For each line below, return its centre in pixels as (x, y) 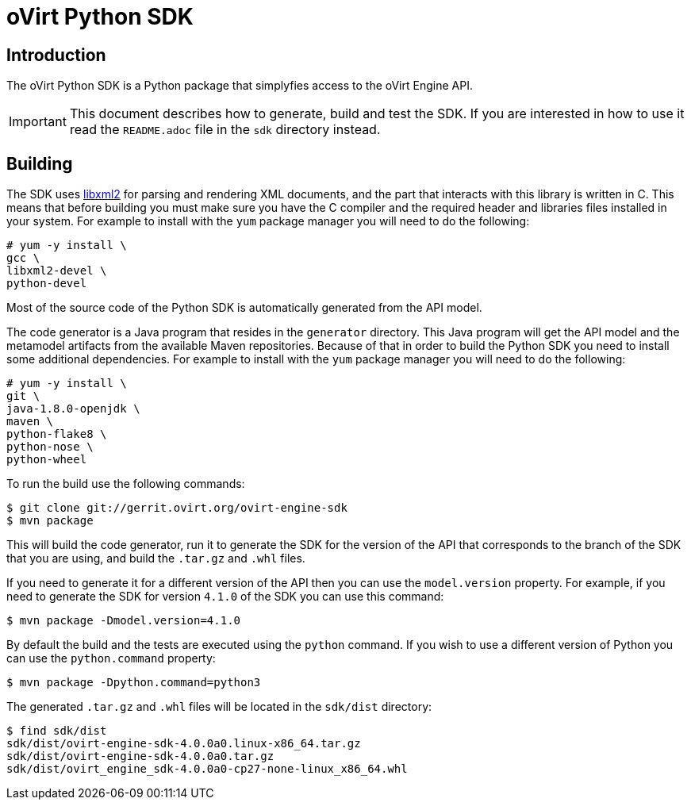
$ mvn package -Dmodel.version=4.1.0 (124, 621)
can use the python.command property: (111, 658)
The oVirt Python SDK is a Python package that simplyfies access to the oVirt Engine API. (240, 86)
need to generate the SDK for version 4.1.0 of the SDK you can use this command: (225, 597)
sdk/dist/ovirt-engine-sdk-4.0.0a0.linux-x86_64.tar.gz (184, 744)
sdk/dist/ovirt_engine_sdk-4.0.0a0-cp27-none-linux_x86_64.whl (207, 769)
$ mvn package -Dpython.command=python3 (134, 683)
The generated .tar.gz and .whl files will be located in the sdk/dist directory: (219, 707)
